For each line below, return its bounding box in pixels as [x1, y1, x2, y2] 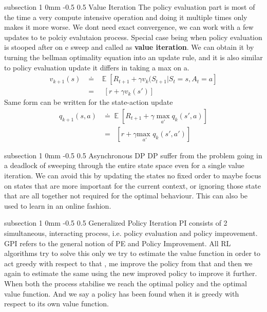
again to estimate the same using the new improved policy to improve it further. [4, 268, 257, 279]
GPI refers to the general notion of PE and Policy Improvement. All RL [4, 237, 231, 248]
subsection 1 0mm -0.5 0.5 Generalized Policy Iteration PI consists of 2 [4, 217, 227, 228]
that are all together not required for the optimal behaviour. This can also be [4, 190, 248, 201]
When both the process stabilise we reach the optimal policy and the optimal [4, 278, 247, 288]
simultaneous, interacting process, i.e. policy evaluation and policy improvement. [4, 228, 258, 238]
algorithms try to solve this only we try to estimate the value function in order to [4, 248, 261, 259]
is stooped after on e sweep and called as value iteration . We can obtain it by [4, 42, 254, 52]
